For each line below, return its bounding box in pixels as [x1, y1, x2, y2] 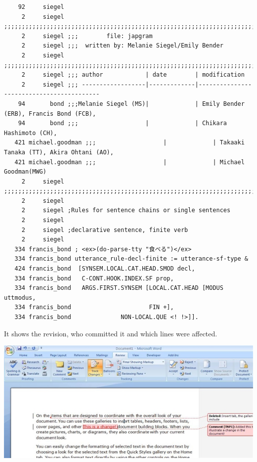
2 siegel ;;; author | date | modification [21, 71, 245, 79]
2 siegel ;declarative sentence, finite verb [21, 226, 188, 233]
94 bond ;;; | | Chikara [18, 120, 227, 127]
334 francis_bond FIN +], [14, 304, 174, 311]
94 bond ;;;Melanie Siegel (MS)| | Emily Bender [18, 100, 245, 107]
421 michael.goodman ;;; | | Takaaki [14, 139, 245, 146]
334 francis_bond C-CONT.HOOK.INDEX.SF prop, [14, 275, 174, 282]
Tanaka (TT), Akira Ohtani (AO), [4, 148, 114, 156]
